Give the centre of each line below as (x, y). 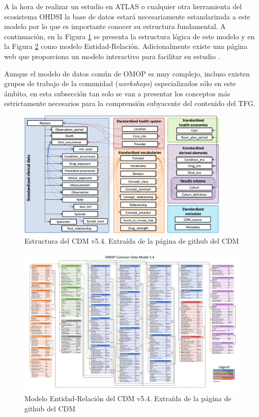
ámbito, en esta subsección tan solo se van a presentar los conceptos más (117, 93)
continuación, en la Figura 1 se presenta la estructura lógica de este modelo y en (129, 36)
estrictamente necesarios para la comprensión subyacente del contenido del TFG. (130, 103)
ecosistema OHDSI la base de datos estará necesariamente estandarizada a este (127, 16)
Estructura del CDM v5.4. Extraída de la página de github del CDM (132, 240)
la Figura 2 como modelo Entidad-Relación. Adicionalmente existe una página (126, 46)
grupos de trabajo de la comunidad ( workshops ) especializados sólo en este (120, 83)
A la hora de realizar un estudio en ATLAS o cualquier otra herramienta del (123, 6)
